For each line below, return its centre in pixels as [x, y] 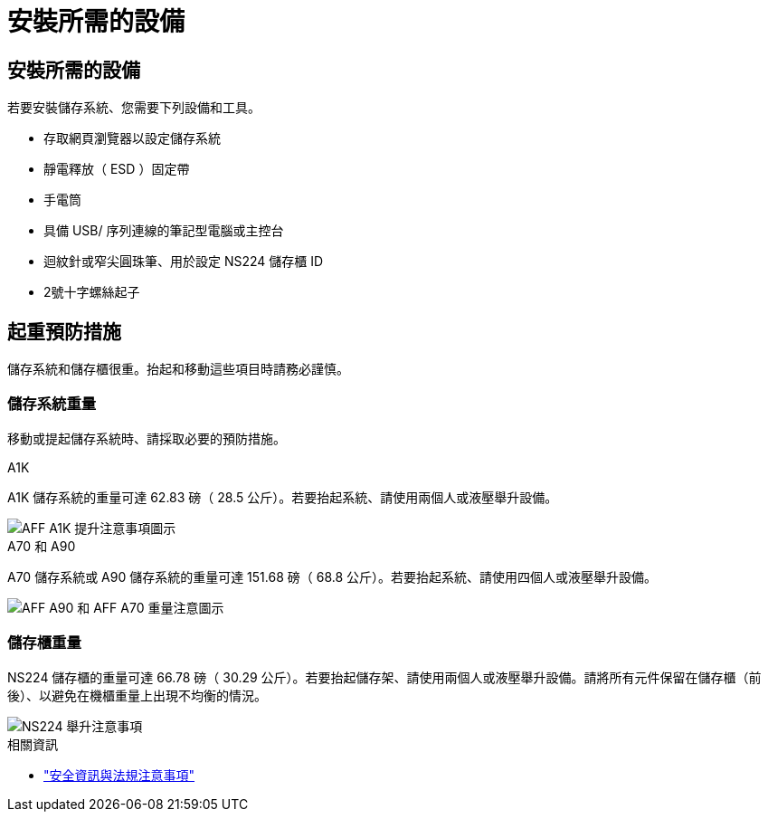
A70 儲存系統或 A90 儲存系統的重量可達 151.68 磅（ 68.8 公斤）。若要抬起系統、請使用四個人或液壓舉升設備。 [332, 576]
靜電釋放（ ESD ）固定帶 [117, 169]
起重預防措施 [64, 331]
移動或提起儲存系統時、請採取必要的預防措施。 [147, 438]
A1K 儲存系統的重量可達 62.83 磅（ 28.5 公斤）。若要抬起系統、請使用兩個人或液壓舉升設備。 [283, 497]
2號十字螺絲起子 [92, 292]
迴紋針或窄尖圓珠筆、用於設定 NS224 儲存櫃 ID [184, 262]
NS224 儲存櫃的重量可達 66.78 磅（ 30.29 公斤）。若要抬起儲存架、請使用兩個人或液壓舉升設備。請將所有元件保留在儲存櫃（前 [384, 677]
